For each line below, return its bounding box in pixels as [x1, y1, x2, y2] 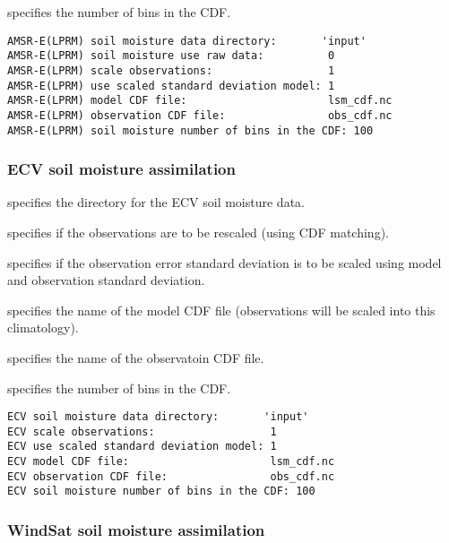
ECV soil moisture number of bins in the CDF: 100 [7, 485, 315, 498]
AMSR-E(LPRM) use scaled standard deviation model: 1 [7, 79, 335, 92]
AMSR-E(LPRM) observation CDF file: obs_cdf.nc [7, 108, 393, 122]
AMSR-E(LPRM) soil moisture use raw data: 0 [7, 49, 335, 63]
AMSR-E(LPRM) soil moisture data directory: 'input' [7, 34, 367, 47]
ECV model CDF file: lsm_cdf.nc [7, 455, 335, 469]
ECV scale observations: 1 [7, 425, 277, 438]
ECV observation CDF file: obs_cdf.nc [7, 470, 335, 483]
